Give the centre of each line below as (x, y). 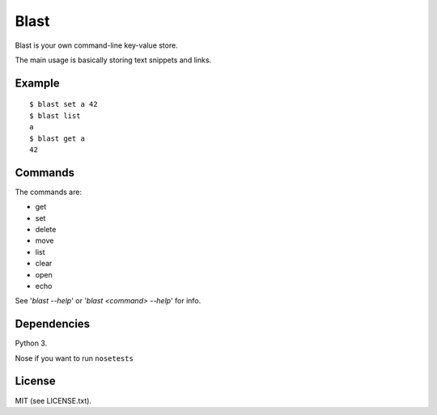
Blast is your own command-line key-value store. (96, 45)
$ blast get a (57, 138)
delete (46, 229)
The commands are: (49, 192)
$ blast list (55, 116)
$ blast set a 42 (64, 104)
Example (37, 83)
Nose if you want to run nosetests (74, 358)
